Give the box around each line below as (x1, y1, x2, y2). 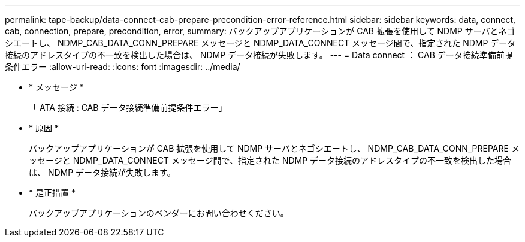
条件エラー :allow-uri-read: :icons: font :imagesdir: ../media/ (5, 62, 240, 72)
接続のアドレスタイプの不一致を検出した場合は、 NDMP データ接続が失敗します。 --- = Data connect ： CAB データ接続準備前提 (5, 50, 513, 60)
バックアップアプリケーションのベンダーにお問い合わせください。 (29, 208, 289, 218)
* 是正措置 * (29, 187, 76, 198)
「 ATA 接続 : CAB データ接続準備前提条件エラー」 (29, 102, 227, 113)
